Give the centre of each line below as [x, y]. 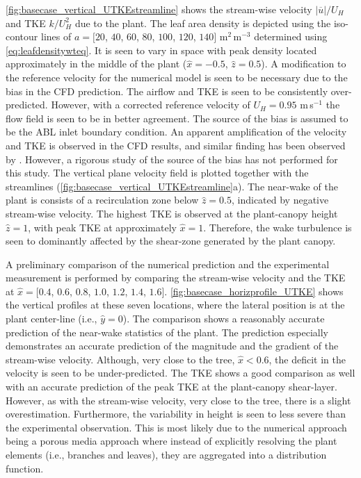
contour [22, 36]
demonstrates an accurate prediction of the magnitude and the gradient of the [172, 346]
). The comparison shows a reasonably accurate [224, 319]
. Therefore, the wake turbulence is [278, 227]
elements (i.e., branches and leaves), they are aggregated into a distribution [166, 454]
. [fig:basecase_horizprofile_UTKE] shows [254, 291]
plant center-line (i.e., [51, 319]
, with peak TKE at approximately [102, 227]
